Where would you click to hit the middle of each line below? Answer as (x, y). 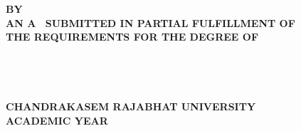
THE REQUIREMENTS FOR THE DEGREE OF (132, 37)
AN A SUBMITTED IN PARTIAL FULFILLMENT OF (150, 22)
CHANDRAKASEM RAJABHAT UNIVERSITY (131, 106)
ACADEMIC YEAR (57, 120)
